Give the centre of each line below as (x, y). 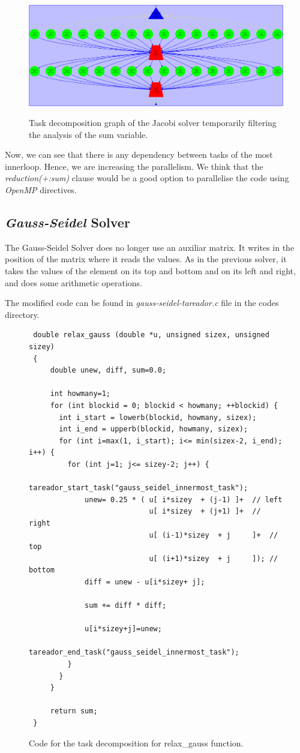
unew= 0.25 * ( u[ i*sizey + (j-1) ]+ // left (184, 499)
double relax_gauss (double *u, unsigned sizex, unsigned (151, 335)
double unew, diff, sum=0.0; (108, 370)
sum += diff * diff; (126, 606)
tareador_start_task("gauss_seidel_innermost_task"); (139, 488)
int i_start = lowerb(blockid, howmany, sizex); (158, 417)
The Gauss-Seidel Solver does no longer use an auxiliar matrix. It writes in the (150, 247)
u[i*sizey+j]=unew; (123, 629)
